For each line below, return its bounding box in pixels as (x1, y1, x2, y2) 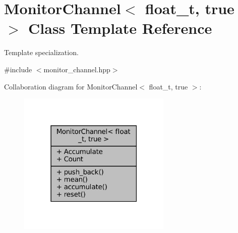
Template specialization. (4, 47, 79, 58)
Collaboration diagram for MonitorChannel (4, 81, 138, 91)
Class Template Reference (28, 18, 212, 38)
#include (4, 64, 32, 74)
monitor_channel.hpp (43, 64, 110, 74)
